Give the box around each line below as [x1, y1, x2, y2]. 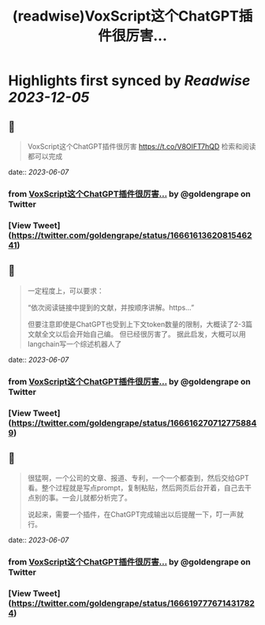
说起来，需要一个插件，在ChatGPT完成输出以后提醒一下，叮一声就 [27, 510, 244, 519]
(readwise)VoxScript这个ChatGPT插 [12, 7, 253, 25]
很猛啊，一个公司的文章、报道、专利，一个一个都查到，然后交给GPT [27, 474, 250, 483]
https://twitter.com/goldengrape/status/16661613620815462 [11, 229, 252, 240]
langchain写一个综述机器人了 [27, 339, 122, 348]
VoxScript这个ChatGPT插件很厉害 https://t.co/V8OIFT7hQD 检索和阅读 [27, 142, 256, 151]
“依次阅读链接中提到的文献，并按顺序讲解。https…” [27, 303, 195, 312]
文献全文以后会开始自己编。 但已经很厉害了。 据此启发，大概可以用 [27, 329, 246, 339]
